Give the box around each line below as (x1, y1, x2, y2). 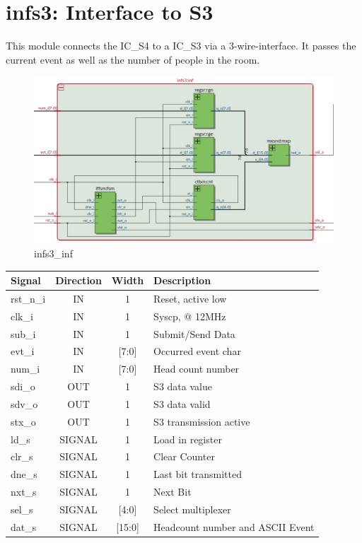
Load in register (153, 431, 222, 446)
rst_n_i (11, 291, 46, 305)
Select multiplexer (153, 501, 231, 516)
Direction (55, 273, 102, 288)
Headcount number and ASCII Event (153, 519, 315, 534)
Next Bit (153, 484, 192, 499)
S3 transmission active (153, 414, 250, 428)
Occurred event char (153, 344, 241, 358)
